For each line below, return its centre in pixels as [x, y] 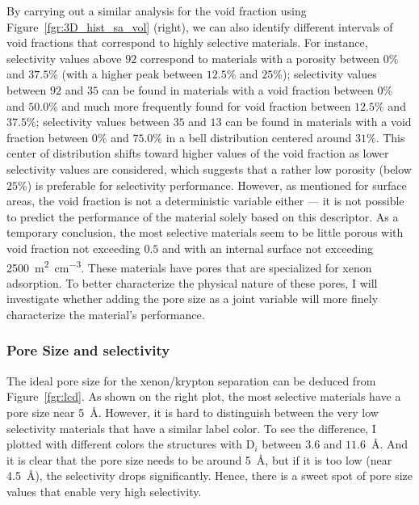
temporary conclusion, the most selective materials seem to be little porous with [205, 232]
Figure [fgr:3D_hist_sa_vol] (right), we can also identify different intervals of [200, 26]
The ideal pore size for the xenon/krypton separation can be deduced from [191, 380]
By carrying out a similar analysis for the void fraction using [157, 11]
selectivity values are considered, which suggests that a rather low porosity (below [209, 168]
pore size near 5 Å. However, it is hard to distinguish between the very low [193, 412]
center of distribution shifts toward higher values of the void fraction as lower [198, 153]
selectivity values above [64, 58]
